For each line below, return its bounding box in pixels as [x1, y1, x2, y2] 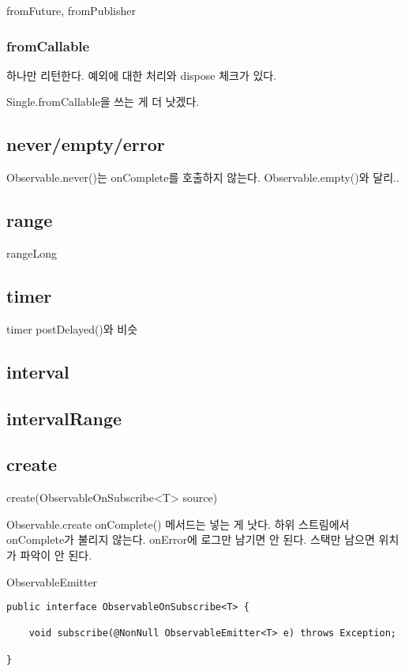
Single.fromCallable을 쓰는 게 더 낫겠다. [6, 93, 200, 110]
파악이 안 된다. [20, 546, 92, 563]
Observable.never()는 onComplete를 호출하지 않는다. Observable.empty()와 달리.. [6, 169, 399, 186]
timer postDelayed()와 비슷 [6, 320, 138, 337]
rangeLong [6, 245, 58, 261]
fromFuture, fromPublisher [6, 2, 137, 18]
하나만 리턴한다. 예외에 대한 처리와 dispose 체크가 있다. [6, 66, 277, 83]
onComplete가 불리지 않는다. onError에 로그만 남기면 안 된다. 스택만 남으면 [6, 531, 375, 548]
